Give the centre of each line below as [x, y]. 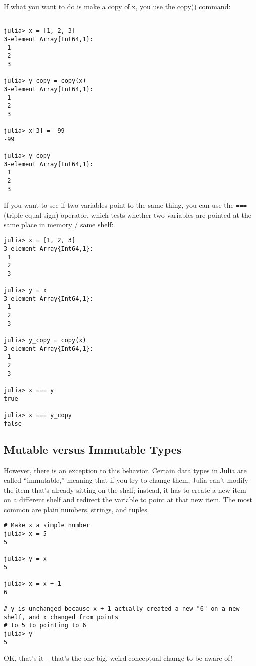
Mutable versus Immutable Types [93, 449]
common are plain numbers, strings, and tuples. [77, 509]
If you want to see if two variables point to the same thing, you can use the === [125, 205]
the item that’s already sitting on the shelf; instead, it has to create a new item [125, 490]
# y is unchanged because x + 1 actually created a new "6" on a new [122, 609]
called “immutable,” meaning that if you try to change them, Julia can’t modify [126, 480]
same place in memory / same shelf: [59, 224]
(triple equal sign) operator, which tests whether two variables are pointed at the [128, 215]
